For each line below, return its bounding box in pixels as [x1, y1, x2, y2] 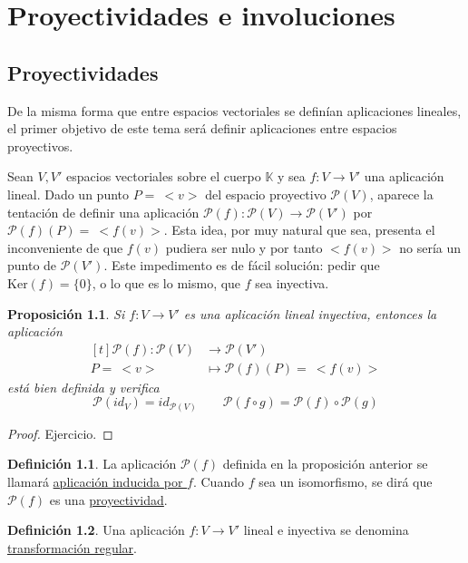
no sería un [399, 238, 462, 257]
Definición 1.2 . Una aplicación [7, 520, 185, 539]
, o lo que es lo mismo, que [92, 273, 241, 292]
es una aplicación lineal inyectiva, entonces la [183, 304, 437, 323]
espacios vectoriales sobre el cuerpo [66, 167, 261, 186]
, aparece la [369, 184, 434, 203]
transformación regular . [7, 538, 137, 557]
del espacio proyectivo [205, 184, 327, 203]
